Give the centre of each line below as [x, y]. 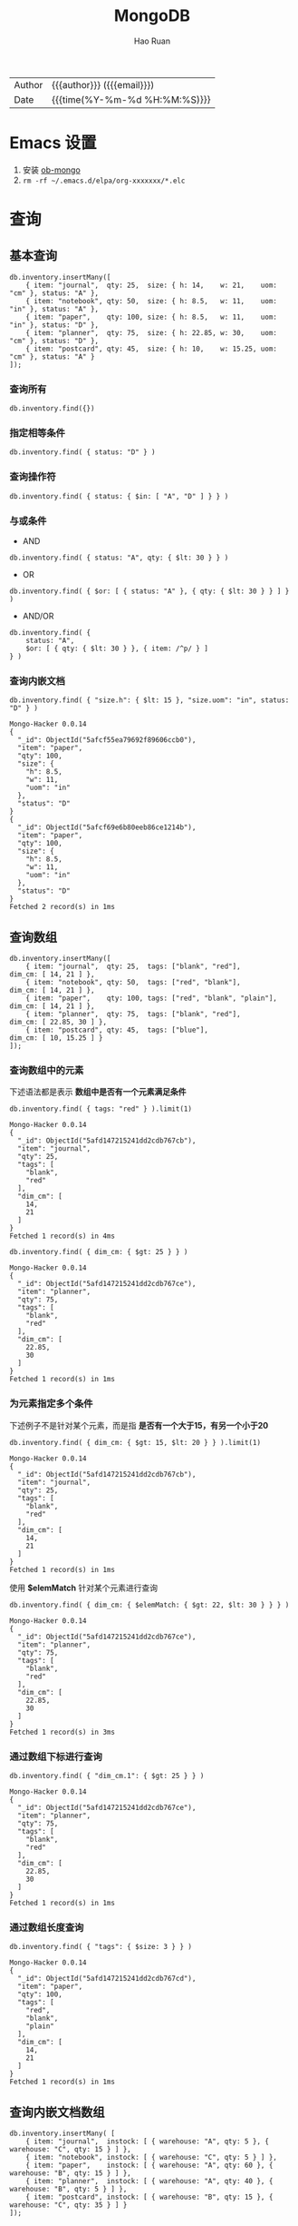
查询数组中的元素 [47, 1071]
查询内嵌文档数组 [57, 2112]
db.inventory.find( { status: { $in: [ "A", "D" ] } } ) [119, 496]
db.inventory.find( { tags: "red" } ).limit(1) [101, 1109]
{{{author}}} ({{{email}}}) [103, 84]
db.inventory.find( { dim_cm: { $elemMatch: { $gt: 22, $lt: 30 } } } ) [149, 1605]
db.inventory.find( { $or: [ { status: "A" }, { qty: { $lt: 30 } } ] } [149, 591]
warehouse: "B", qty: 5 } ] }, [68, 2190]
